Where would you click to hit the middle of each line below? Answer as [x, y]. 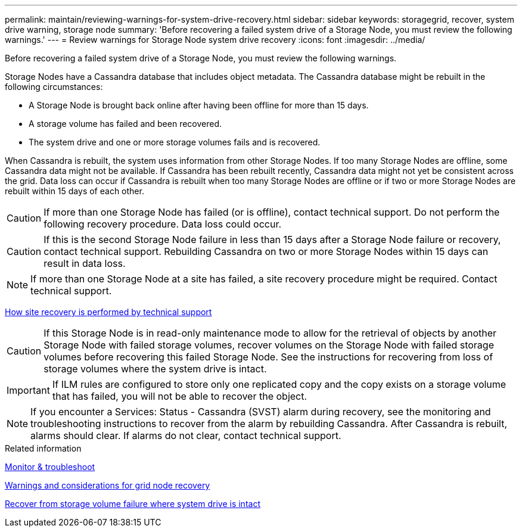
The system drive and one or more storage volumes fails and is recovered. [175, 142]
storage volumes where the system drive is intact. [155, 369]
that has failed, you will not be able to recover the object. [180, 396]
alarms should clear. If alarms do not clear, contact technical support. [186, 435]
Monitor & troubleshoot [50, 467]
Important [28, 390]
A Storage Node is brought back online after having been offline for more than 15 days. [199, 105]
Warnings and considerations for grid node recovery [108, 485]
